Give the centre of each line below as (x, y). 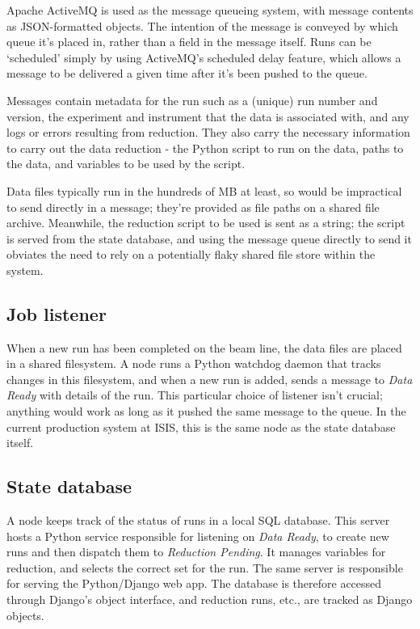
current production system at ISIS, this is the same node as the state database (201, 426)
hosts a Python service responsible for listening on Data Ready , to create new (198, 536)
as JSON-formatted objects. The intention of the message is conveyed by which (202, 25)
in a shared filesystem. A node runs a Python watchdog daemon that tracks (194, 363)
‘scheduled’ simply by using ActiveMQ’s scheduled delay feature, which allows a (204, 57)
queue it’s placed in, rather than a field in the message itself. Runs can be (189, 42)
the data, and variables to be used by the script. (126, 164)
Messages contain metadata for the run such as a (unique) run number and (192, 100)
